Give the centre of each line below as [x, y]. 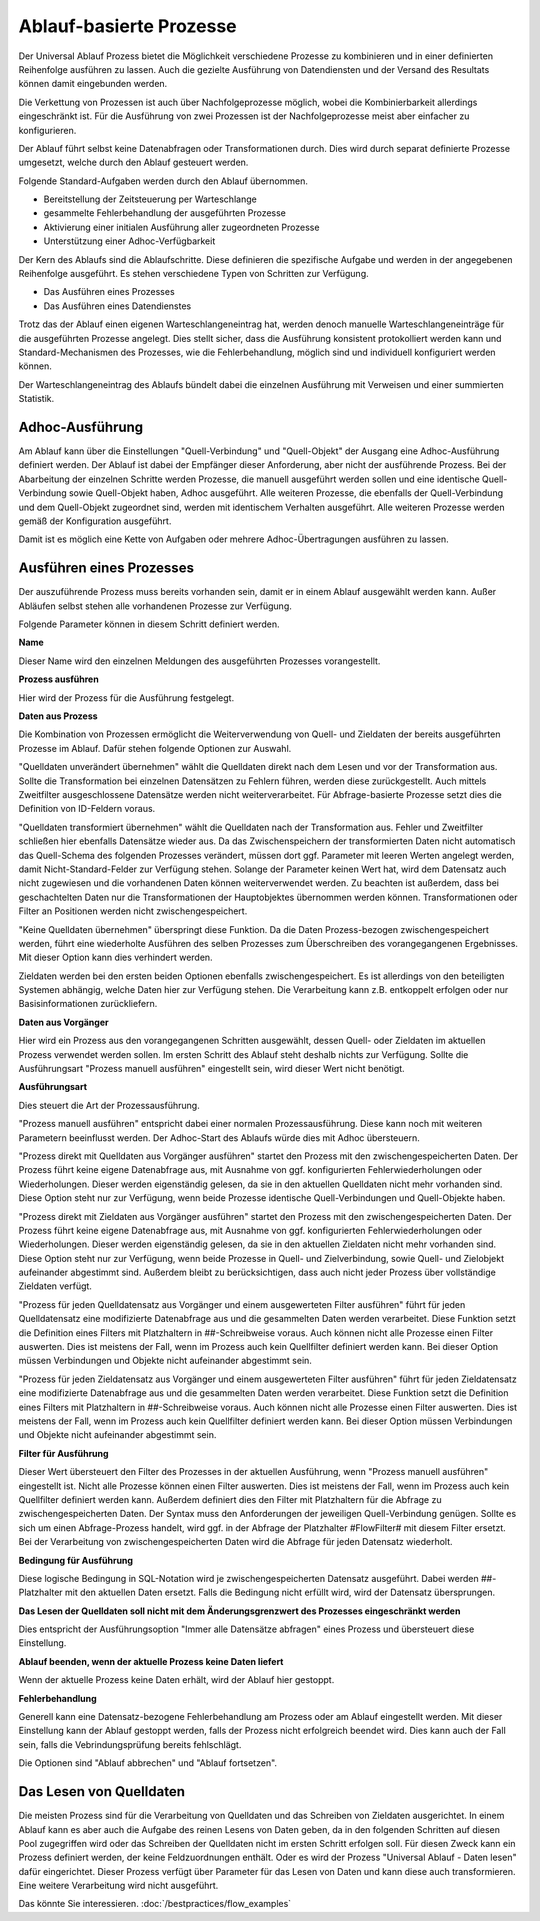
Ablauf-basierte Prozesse [127, 26]
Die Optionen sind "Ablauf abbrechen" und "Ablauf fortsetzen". [148, 1763]
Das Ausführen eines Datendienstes [117, 306]
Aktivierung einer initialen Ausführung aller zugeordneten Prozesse [181, 227]
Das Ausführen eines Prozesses [109, 292]
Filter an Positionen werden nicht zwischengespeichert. [133, 911]
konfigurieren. [47, 130]
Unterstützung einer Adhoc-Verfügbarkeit [129, 241]
